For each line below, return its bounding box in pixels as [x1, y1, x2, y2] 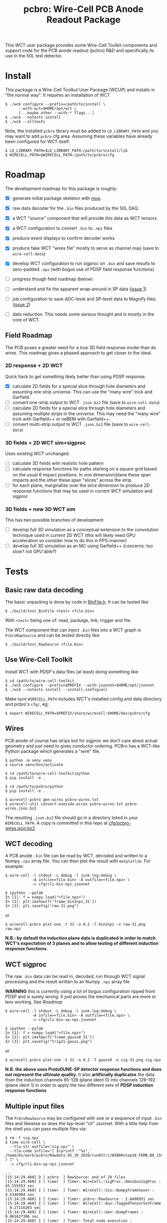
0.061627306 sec [5, 1214, 39, 1219]
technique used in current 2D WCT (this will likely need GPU [12, 532, 136, 538]
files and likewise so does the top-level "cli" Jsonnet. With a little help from [5, 1121, 159, 1127]
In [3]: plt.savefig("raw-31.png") [5, 904, 79, 909]
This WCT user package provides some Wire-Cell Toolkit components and [5, 42, 158, 48]
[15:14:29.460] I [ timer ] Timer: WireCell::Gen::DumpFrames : [5, 1210, 143, 1215]
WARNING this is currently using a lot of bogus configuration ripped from [5, 989, 156, 995]
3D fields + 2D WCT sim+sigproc [5, 439, 86, 446]
